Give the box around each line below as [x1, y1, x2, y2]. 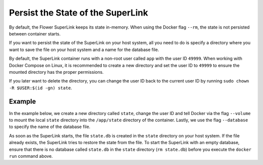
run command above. [9, 153, 53, 159]
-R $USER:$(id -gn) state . [9, 85, 73, 91]
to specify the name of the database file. [9, 124, 91, 130]
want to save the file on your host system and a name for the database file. [9, 47, 159, 52]
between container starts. [9, 31, 61, 36]
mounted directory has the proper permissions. [9, 69, 104, 75]
